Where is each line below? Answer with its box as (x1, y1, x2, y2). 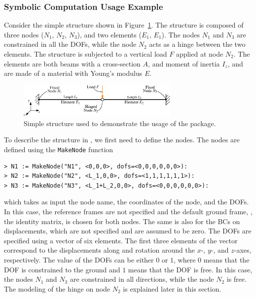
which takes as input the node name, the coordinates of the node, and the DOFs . (4, 197, 249, 207)
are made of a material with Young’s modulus (4, 68, 143, 78)
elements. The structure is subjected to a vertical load (4, 49, 167, 59)
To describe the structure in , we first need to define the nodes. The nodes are (4, 134, 240, 145)
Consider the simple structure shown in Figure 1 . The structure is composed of (4, 20, 244, 30)
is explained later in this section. (123, 283, 221, 294)
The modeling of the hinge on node (4, 283, 110, 294)
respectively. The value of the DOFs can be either (4, 255, 154, 265)
